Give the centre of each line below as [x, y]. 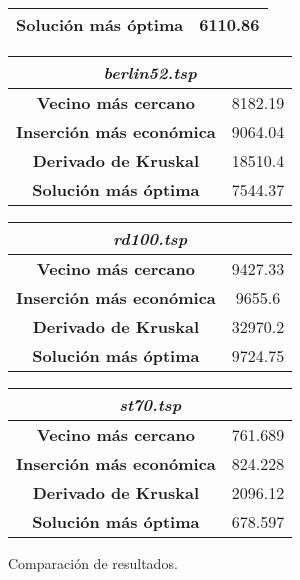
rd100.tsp [150, 238]
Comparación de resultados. [93, 563]
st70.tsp [150, 404]
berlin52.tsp [150, 72]
